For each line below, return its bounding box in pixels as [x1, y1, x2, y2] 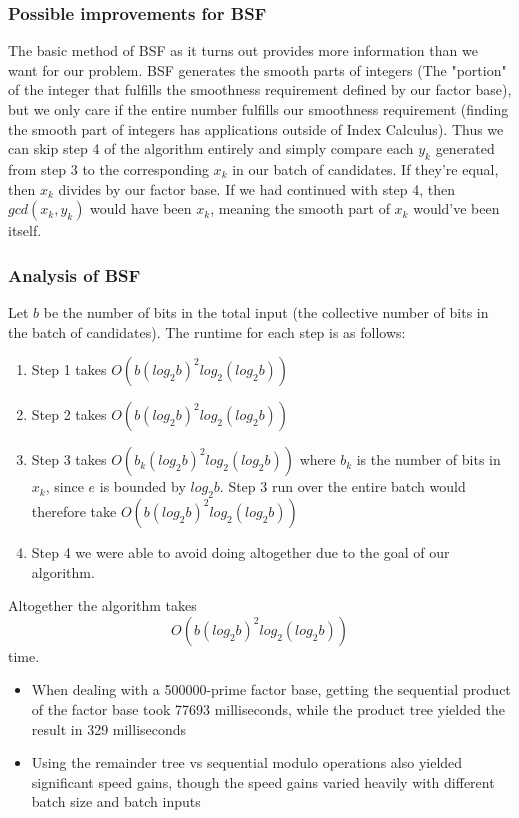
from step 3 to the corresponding [8, 158, 209, 179]
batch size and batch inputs [31, 791, 201, 812]
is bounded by [99, 476, 186, 497]
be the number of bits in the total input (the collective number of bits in [43, 301, 489, 322]
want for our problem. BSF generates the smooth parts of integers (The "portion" [8, 59, 507, 80]
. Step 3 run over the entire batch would [219, 476, 466, 497]
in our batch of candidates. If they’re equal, [232, 158, 499, 179]
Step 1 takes [31, 359, 107, 380]
